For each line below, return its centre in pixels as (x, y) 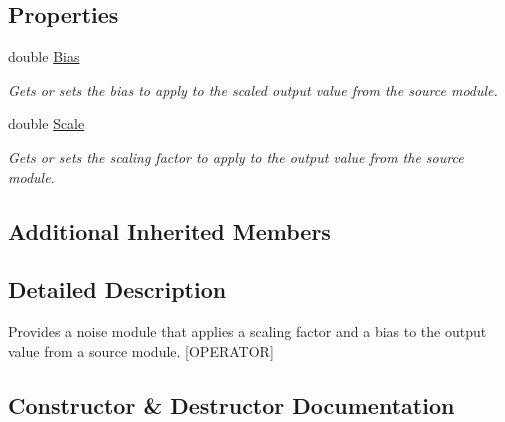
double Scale (46, 123)
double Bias (44, 56)
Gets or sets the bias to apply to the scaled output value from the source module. (253, 89)
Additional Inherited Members (169, 230)
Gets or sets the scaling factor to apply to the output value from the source (236, 156)
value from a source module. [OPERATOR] (141, 350)
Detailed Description (117, 289)
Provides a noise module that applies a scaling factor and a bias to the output (247, 331)
